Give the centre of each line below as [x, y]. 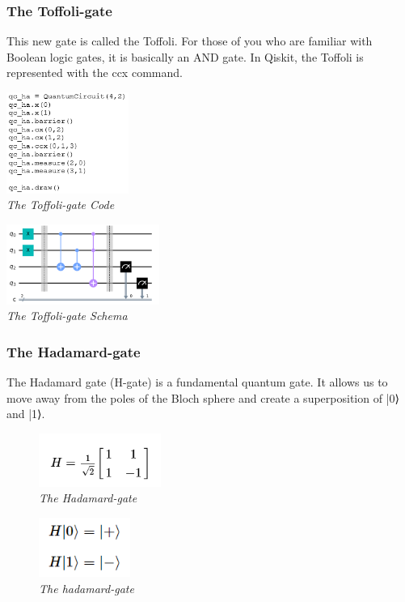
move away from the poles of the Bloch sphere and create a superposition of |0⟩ [203, 397]
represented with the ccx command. [95, 73]
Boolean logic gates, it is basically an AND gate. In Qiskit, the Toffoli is [185, 56]
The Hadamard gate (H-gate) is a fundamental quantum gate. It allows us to [197, 381]
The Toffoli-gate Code [61, 205]
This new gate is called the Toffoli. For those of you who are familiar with [190, 41]
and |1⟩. [26, 414]
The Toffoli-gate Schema [67, 316]
